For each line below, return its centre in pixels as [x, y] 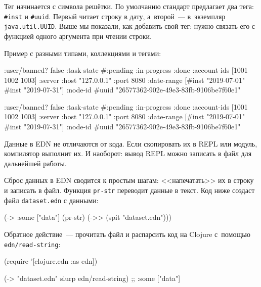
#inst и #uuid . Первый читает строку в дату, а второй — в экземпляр [115, 16]
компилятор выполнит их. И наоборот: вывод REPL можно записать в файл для [128, 153]
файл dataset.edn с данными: [51, 200]
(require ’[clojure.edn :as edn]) [51, 261]
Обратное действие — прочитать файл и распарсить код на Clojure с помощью [127, 234]
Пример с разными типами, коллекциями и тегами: [83, 53]
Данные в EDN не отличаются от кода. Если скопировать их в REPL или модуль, [131, 143]
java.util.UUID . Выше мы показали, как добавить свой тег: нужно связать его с [130, 26]
